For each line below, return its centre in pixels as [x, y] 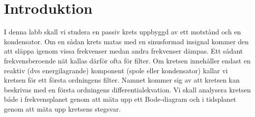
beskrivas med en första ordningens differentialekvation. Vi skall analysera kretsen [127, 89]
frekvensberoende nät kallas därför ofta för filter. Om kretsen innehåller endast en [127, 60]
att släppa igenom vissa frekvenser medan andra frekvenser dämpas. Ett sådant [124, 51]
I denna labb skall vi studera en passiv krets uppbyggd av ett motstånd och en [123, 32]
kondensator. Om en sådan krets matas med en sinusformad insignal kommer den [127, 41]
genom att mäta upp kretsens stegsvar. [62, 108]
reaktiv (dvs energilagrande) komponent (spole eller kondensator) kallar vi [116, 70]
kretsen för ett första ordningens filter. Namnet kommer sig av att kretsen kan [122, 80]
